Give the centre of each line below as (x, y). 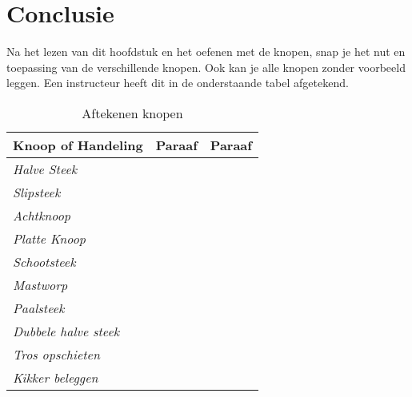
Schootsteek (44, 261)
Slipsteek (37, 192)
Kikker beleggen (56, 377)
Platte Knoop (50, 238)
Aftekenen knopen (132, 113)
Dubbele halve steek (66, 331)
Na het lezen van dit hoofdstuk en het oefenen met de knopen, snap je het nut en (206, 52)
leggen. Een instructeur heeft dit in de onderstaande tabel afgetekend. (178, 83)
